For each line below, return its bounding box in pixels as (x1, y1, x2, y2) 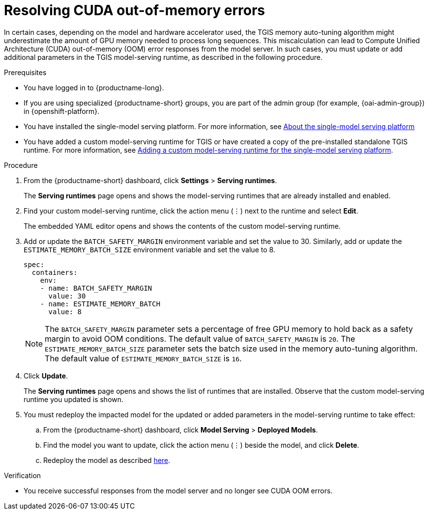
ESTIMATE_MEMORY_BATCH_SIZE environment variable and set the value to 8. (24, 245, 276, 254)
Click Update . (24, 371, 68, 380)
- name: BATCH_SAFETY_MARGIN (40, 284, 152, 292)
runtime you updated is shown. (24, 395, 124, 404)
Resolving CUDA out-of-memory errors (4, 2, 265, 19)
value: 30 (48, 292, 86, 300)
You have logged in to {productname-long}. (24, 83, 164, 92)
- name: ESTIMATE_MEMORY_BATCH (40, 299, 161, 308)
